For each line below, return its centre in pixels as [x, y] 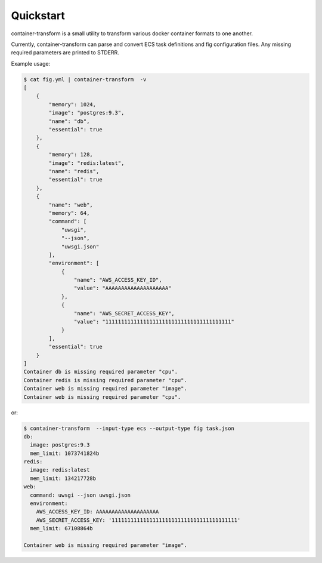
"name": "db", [69, 121]
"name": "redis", [74, 171]
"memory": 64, [69, 213]
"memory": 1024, [72, 104]
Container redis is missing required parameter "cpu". [105, 380]
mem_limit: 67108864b [62, 529]
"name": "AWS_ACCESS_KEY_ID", [118, 280]
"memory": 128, [71, 155]
